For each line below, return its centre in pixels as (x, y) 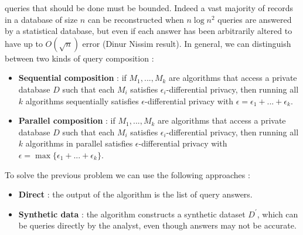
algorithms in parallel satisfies (79, 143)
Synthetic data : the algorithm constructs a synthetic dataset (132, 214)
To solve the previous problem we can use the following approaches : (127, 174)
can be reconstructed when (136, 19)
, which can (278, 214)
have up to (24, 43)
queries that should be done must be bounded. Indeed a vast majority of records (149, 8)
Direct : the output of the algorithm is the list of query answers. (135, 194)
